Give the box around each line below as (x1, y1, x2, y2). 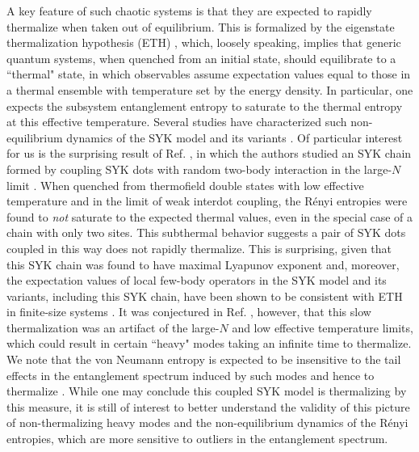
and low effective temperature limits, (232, 319, 413, 336)
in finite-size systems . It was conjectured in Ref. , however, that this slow (6, 303, 371, 320)
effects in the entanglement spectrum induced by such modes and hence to (6, 366, 375, 383)
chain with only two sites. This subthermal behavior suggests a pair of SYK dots (6, 224, 406, 241)
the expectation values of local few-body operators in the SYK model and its (6, 272, 387, 289)
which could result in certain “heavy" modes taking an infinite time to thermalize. (6, 335, 412, 352)
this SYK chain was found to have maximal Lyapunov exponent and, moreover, (6, 256, 400, 272)
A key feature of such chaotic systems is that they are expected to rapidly (6, 2, 372, 19)
